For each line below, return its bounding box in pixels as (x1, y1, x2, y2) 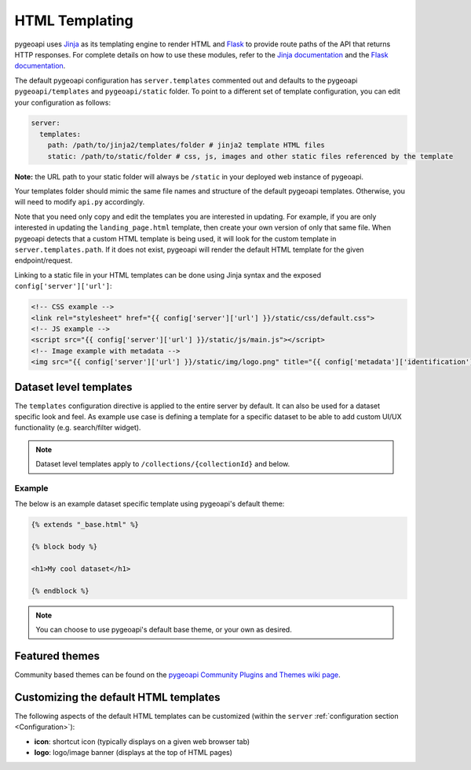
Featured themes (14, 649, 100, 662)
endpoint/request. (14, 256, 73, 265)
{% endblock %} (31, 586, 89, 595)
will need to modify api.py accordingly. (14, 197, 145, 207)
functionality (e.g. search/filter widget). (14, 423, 141, 433)
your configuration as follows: (14, 98, 111, 107)
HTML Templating (14, 12, 133, 29)
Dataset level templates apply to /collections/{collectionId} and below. (35, 459, 290, 469)
